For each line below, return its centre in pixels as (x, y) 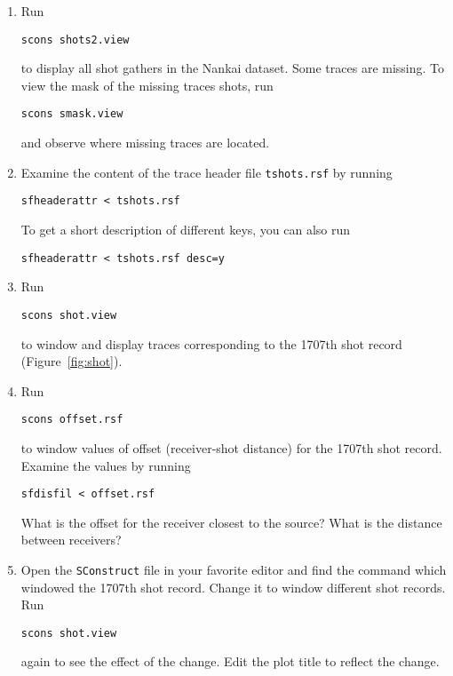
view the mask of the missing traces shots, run (147, 85)
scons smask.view (72, 114)
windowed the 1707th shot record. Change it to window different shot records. (233, 587)
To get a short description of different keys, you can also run (186, 229)
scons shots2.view (75, 40)
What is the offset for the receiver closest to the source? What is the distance (231, 522)
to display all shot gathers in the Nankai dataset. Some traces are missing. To (233, 68)
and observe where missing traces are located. (145, 143)
